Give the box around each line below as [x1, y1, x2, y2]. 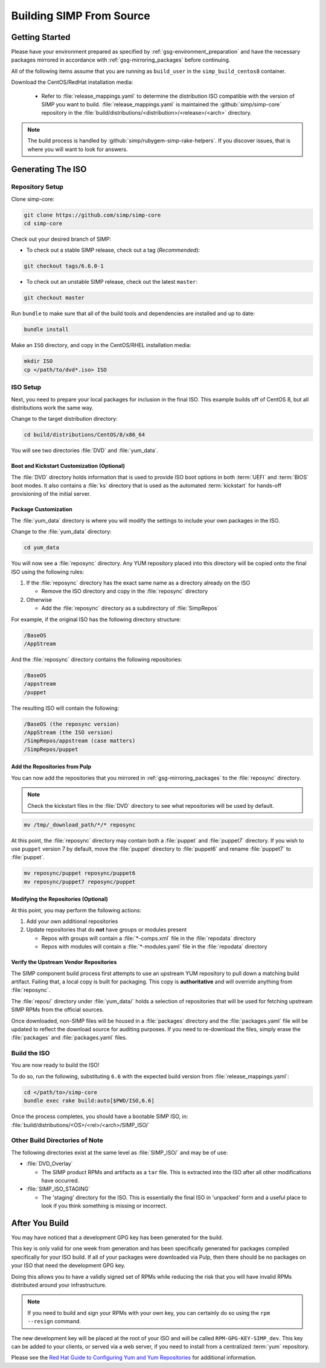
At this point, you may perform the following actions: [11, 906, 142, 914]
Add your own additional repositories [26, 918, 118, 925]
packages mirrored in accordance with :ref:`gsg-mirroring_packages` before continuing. [11, 56, 231, 63]
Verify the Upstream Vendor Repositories [11, 959, 117, 966]
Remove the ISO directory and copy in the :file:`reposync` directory [41, 587, 208, 595]
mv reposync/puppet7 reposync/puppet [24, 878, 136, 885]
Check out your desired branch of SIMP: [11, 235, 112, 243]
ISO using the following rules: [11, 568, 85, 575]
